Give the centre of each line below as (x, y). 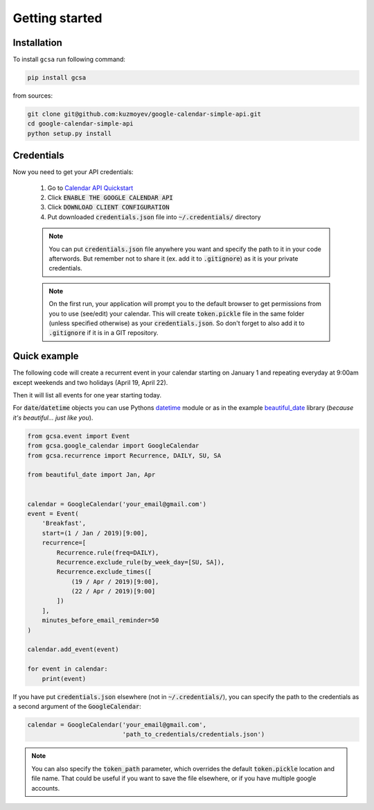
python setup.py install (70, 133)
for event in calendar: (68, 669)
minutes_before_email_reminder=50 (100, 620)
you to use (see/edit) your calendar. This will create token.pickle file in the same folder (177, 313)
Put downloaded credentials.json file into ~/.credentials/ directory (154, 217)
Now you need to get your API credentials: (73, 172)
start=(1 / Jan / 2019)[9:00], (95, 533)
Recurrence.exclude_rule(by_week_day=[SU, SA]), (141, 562)
